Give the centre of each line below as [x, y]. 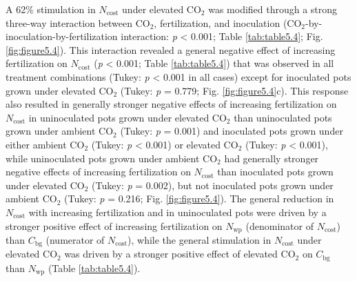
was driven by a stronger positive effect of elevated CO [180, 254]
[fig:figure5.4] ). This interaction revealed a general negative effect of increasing [171, 49]
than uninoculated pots [283, 117]
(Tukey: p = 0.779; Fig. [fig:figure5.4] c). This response [234, 90]
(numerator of [75, 239]
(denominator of [279, 225]
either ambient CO [45, 144]
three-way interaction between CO [78, 22]
